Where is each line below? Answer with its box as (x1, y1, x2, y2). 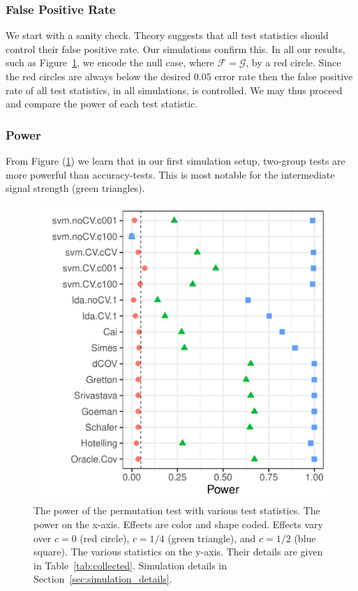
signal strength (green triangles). (6, 181, 145, 195)
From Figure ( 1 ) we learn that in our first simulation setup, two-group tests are (6, 154, 345, 167)
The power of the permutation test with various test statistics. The (33, 503, 320, 518)
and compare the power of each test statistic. (6, 96, 198, 111)
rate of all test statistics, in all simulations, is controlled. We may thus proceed (6, 82, 343, 97)
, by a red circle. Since (246, 55, 341, 70)
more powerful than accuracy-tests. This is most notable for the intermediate (6, 167, 335, 181)
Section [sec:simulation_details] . (33, 571, 172, 586)
